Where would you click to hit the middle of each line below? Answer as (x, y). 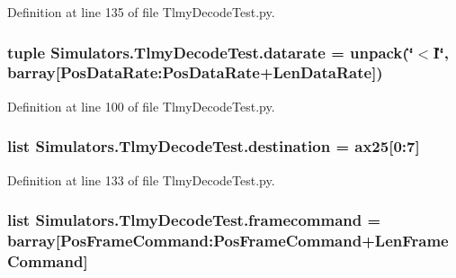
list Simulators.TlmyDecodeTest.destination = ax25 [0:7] (214, 146)
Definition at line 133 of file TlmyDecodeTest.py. (141, 179)
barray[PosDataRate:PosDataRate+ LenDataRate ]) (195, 72)
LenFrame (411, 240)
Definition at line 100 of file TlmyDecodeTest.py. (141, 106)
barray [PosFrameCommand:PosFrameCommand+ (191, 240)
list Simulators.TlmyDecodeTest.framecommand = (194, 220)
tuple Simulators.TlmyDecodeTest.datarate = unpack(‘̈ (210, 52)
